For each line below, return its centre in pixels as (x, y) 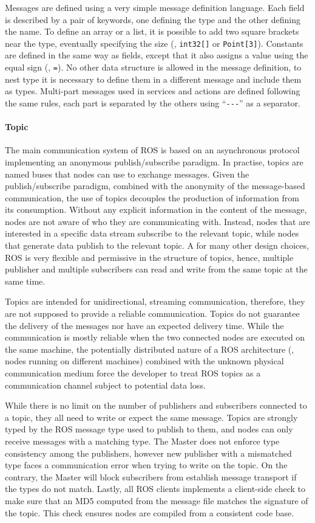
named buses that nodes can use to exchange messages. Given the (127, 174)
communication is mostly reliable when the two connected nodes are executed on (155, 337)
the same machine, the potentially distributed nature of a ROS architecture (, (150, 349)
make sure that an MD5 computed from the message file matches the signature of (157, 500)
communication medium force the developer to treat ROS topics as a (133, 373)
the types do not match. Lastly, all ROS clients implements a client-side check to (155, 489)
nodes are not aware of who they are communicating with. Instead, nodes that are (157, 221)
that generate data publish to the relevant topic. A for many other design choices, (157, 245)
